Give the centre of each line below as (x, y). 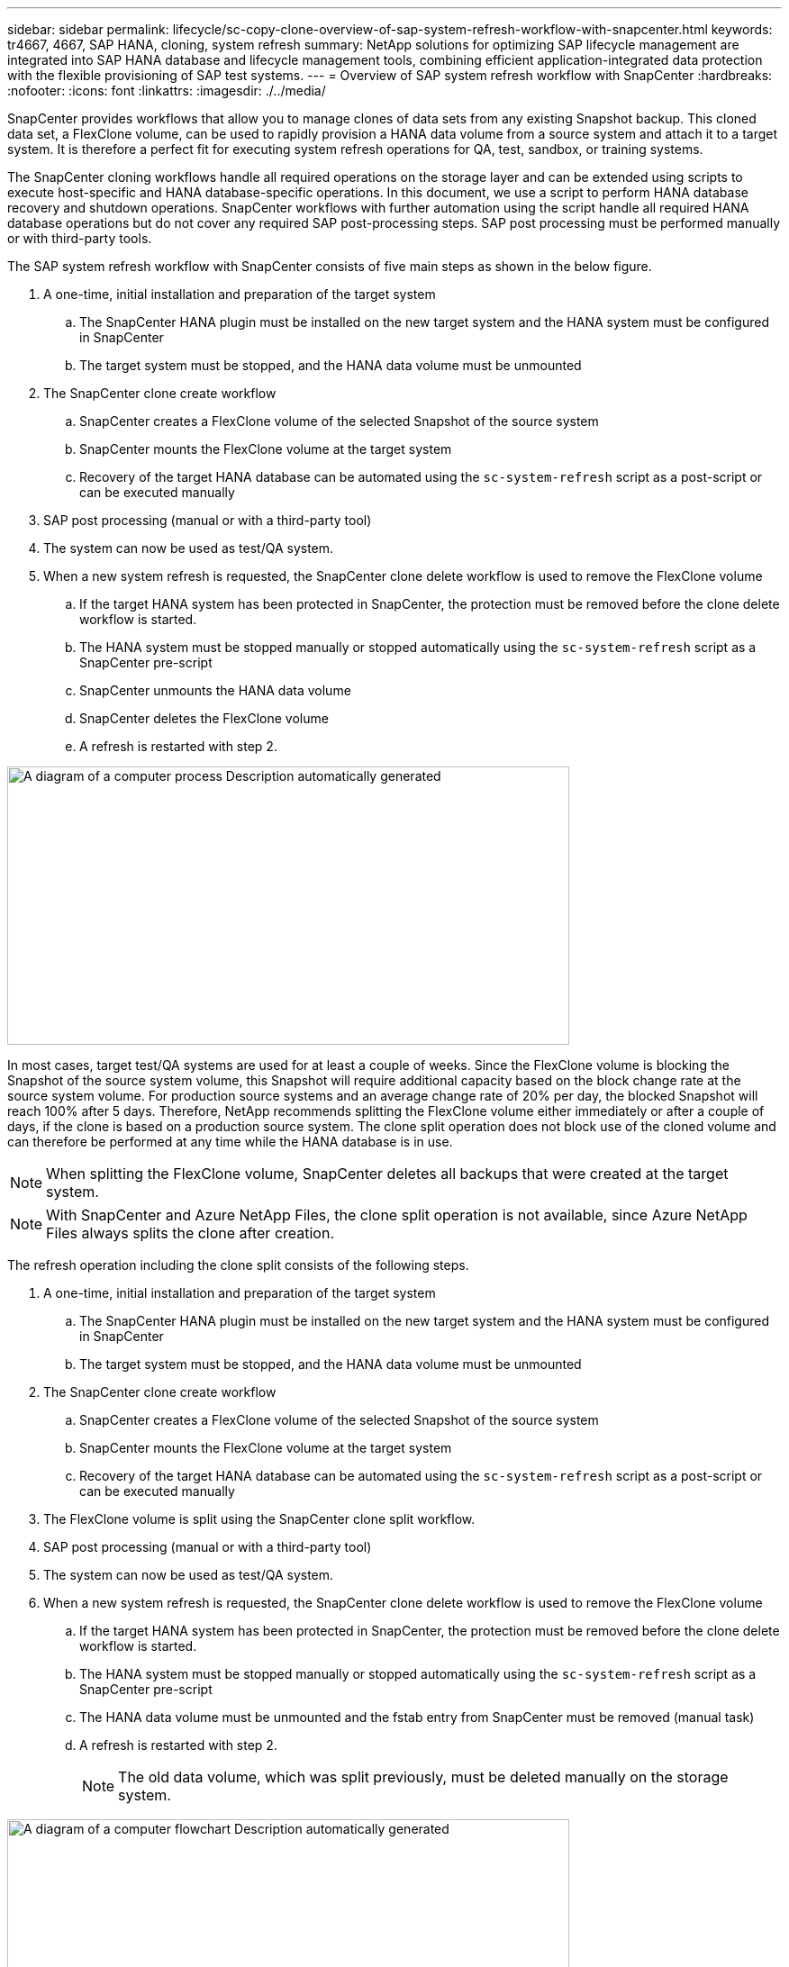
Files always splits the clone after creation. (190, 1233)
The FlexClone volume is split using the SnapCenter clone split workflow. (259, 1519)
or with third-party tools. (80, 238)
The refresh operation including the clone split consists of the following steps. (238, 1265)
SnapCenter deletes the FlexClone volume (204, 718)
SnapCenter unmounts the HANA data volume (215, 690)
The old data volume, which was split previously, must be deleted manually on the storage (423, 1777)
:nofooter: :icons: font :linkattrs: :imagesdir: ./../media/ (167, 91)
